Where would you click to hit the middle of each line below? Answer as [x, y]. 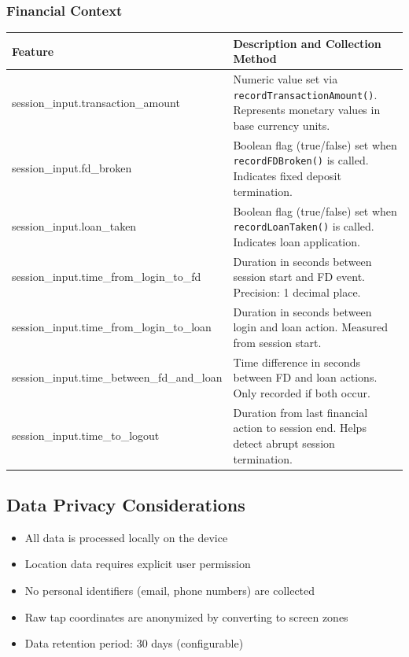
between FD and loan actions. [305, 377]
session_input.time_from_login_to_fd [107, 277]
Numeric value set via [286, 79]
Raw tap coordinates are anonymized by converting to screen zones [186, 616]
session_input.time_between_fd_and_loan [117, 377]
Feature [33, 51]
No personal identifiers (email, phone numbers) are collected [170, 590]
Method [255, 59]
